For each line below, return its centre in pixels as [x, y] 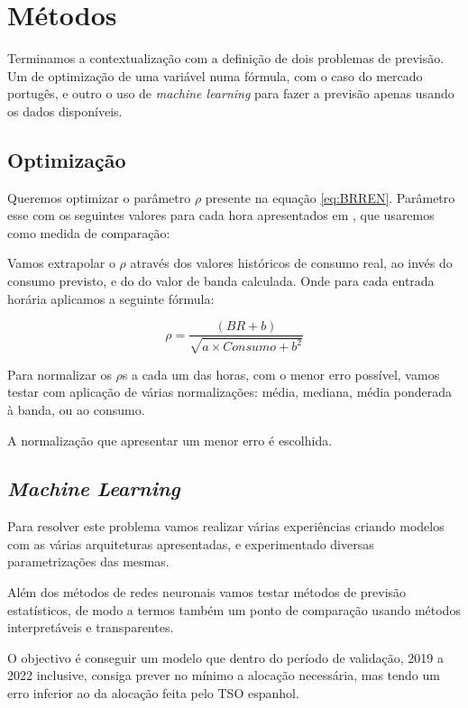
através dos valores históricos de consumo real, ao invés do [291, 263]
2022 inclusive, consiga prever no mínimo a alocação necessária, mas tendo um [224, 675]
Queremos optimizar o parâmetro [99, 197]
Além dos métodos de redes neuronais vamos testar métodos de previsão [207, 592]
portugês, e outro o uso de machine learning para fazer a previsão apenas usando [231, 93]
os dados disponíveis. [65, 110]
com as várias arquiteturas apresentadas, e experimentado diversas [191, 543]
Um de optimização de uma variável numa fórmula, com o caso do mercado [215, 75]
